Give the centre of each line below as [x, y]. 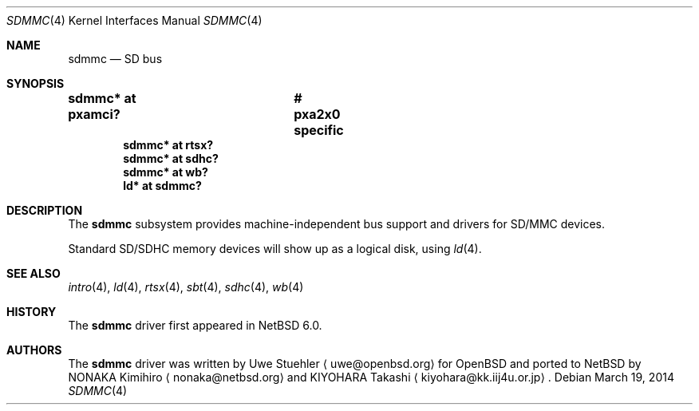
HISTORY [32, 312]
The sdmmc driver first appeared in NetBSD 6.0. [195, 325]
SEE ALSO [34, 273]
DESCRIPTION [45, 210]
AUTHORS [34, 350]
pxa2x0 [317, 114]
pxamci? [94, 114]
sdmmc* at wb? [166, 172]
